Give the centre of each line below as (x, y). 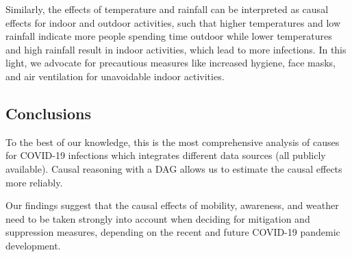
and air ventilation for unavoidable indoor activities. (115, 76)
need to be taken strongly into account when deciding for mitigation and (158, 218)
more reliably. (34, 182)
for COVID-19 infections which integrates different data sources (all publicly (166, 155)
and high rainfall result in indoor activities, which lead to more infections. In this (176, 49)
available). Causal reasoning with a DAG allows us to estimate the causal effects (174, 168)
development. (33, 245)
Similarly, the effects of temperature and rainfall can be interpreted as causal (167, 9)
